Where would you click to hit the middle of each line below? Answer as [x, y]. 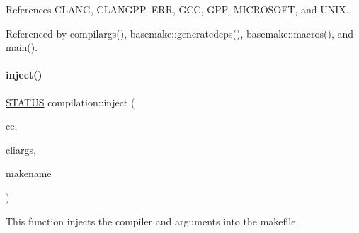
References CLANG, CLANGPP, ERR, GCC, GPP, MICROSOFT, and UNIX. [177, 9]
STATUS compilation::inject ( [70, 102]
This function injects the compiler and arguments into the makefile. [152, 221]
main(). [22, 47]
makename [29, 173]
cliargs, [21, 149]
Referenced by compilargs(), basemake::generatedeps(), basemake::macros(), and [180, 33]
